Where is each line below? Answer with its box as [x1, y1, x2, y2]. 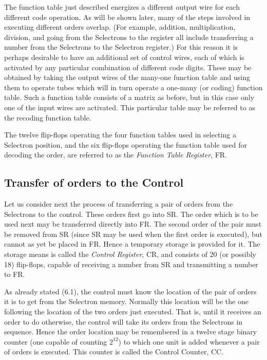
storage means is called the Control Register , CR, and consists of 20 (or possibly [4, 249, 257, 259]
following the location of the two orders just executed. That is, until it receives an [4, 306, 261, 317]
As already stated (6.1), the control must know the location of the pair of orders [4, 286, 257, 296]
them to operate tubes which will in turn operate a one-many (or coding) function [4, 82, 263, 92]
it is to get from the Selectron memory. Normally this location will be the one [4, 296, 249, 307]
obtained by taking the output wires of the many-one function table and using [4, 72, 250, 83]
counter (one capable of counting [4, 336, 107, 347]
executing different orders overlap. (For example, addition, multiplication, [4, 22, 236, 32]
